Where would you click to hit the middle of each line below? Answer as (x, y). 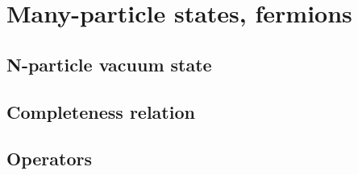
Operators (49, 159)
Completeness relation (101, 111)
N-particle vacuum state (109, 64)
